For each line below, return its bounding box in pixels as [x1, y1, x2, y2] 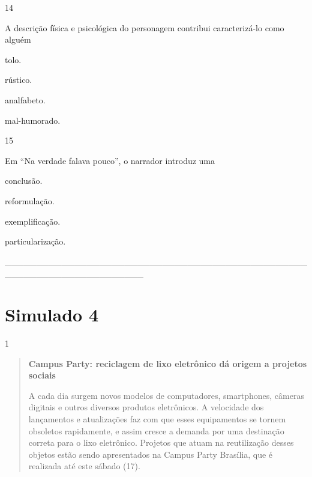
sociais [28, 369, 56, 381]
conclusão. [5, 174, 43, 187]
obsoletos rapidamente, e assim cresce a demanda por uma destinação [28, 424, 284, 437]
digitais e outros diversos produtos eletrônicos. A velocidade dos [28, 401, 264, 413]
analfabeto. [5, 93, 46, 106]
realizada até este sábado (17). [28, 460, 140, 472]
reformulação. [5, 194, 55, 207]
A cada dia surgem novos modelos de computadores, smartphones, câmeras [28, 389, 304, 401]
